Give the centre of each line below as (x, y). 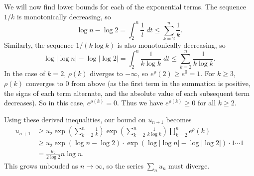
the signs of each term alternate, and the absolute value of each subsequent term (127, 93)
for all (207, 103)
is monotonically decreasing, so (64, 16)
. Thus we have (140, 103)
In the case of (25, 73)
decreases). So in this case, (45, 103)
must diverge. (189, 165)
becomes (179, 119)
